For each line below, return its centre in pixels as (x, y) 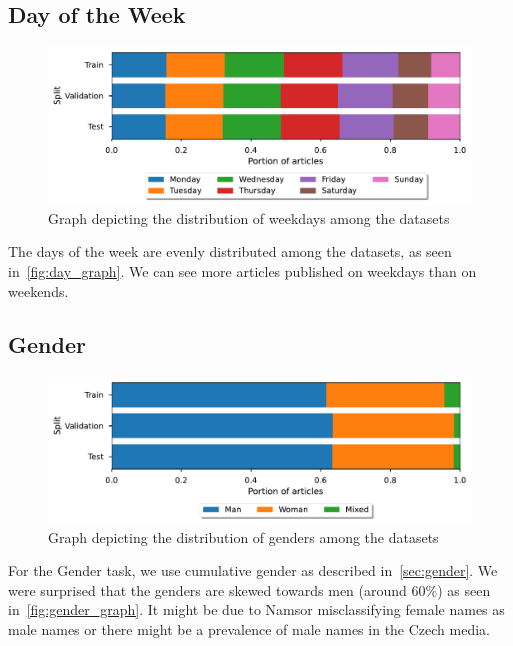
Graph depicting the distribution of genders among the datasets (243, 536)
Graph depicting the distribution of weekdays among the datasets (249, 217)
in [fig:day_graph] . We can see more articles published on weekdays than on (242, 270)
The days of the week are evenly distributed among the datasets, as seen (230, 251)
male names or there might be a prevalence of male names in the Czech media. (249, 629)
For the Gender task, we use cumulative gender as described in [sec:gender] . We (253, 570)
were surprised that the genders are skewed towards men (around (207, 589)
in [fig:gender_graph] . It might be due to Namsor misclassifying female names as (256, 609)
